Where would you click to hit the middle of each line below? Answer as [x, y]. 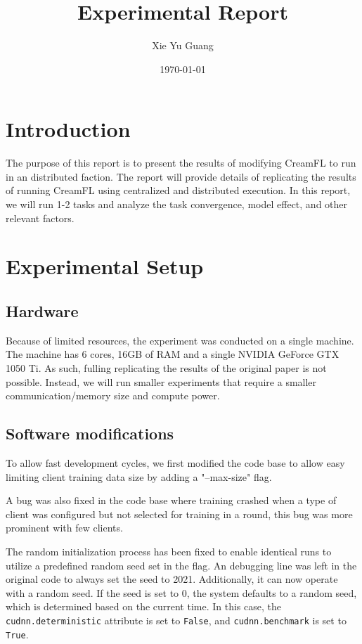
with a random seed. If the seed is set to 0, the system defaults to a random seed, [181, 592]
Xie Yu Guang [183, 45]
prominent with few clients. [64, 528]
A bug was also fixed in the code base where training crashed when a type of [171, 500]
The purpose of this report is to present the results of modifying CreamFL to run [181, 163]
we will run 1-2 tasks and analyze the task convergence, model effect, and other [177, 204]
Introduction [68, 129]
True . [17, 634]
